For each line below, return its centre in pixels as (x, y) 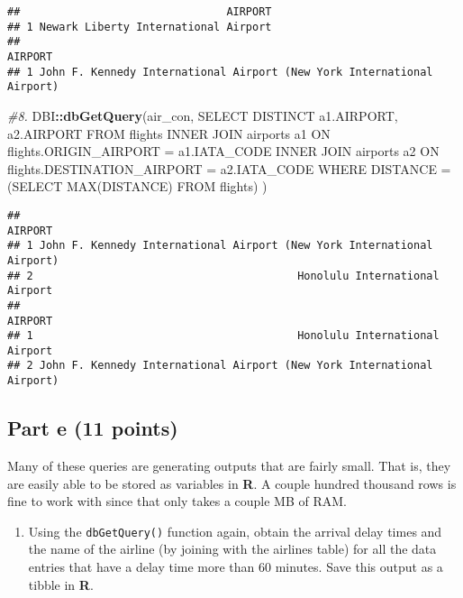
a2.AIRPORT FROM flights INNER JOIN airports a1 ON (169, 133)
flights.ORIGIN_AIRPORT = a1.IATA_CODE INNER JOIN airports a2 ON (223, 151)
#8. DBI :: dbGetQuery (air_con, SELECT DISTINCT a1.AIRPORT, (203, 115)
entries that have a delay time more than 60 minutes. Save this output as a (236, 567)
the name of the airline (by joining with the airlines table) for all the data (232, 549)
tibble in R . (61, 584)
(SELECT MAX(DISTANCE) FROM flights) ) (137, 186)
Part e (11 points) (93, 428)
